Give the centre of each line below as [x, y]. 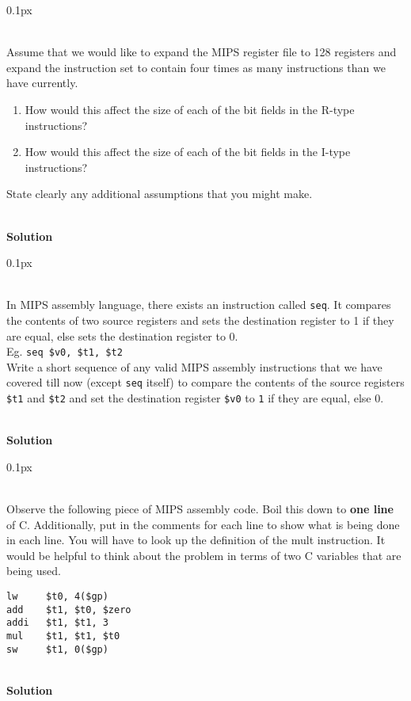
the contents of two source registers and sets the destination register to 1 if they [200, 320]
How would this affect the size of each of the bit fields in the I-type [188, 152]
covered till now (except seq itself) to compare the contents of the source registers [205, 382]
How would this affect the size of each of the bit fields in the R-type [190, 109]
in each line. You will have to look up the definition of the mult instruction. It [196, 540]
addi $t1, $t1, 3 [57, 623]
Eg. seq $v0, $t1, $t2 [65, 351]
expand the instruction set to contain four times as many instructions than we [196, 67]
